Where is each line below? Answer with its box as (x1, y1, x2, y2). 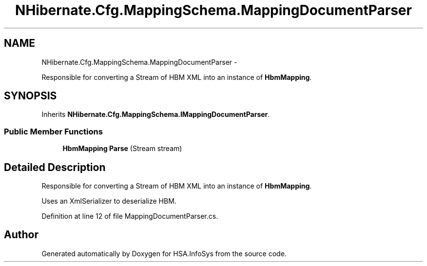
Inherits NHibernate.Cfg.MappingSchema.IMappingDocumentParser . (41, 110, 270, 119)
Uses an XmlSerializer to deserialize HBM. (41, 197, 176, 206)
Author (4, 228, 39, 241)
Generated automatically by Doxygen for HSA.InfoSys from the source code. (41, 249, 287, 258)
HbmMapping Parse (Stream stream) (62, 144, 182, 153)
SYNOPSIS (4, 90, 57, 102)
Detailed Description (4, 161, 106, 173)
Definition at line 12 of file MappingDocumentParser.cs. (41, 212, 218, 221)
